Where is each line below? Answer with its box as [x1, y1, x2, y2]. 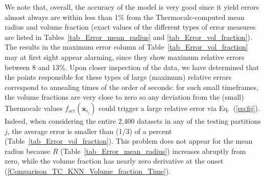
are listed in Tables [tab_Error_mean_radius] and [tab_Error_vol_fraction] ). [5, 31, 252, 42]
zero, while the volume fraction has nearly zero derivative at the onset [5, 155, 224, 166]
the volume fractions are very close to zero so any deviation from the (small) [5, 92, 244, 102]
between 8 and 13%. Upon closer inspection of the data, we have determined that [5, 61, 259, 72]
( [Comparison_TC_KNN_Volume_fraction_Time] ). [5, 165, 171, 176]
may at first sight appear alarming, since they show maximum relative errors [5, 51, 245, 62]
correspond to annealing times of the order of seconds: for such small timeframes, [5, 81, 258, 92]
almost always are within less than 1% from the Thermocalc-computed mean [5, 11, 245, 22]
